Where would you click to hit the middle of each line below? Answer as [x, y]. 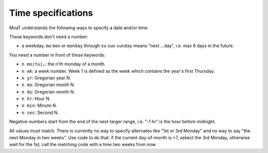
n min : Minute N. [39, 105]
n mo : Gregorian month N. [48, 85]
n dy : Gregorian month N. [48, 92]
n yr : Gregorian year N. [46, 78]
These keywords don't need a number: [49, 37]
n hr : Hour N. [36, 99]
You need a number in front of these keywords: [57, 55]
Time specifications [51, 13]
